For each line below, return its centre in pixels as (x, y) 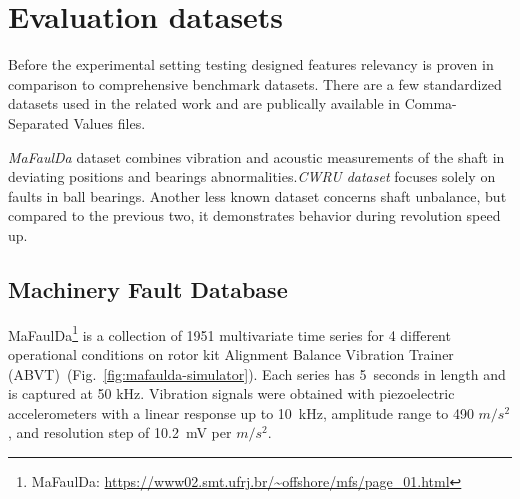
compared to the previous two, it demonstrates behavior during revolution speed (254, 215)
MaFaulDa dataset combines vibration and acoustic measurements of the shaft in (256, 156)
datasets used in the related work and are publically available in (204, 103)
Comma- (430, 103)
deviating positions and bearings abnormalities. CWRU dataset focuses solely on (252, 176)
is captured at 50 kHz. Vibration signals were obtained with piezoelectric (231, 393)
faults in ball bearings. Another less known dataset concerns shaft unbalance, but (257, 195)
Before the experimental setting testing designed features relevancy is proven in (251, 64)
